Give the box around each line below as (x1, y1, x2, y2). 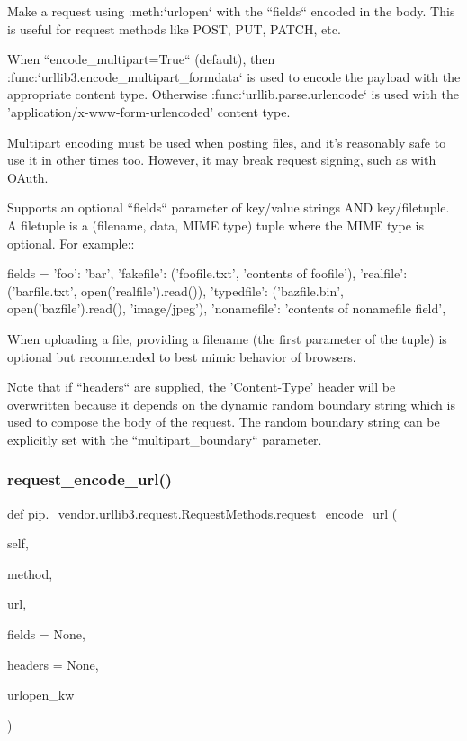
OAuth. (7, 167, 49, 186)
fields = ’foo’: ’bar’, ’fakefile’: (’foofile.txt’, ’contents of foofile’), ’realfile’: (7, 264, 408, 283)
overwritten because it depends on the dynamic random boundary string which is (7, 394, 455, 413)
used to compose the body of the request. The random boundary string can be (7, 412, 440, 431)
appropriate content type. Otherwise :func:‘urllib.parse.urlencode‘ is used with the (7, 85, 459, 104)
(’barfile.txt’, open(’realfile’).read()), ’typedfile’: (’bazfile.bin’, (7, 281, 344, 300)
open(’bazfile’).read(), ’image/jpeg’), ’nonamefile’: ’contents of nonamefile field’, (7, 299, 446, 318)
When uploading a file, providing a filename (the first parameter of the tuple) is (7, 329, 447, 348)
